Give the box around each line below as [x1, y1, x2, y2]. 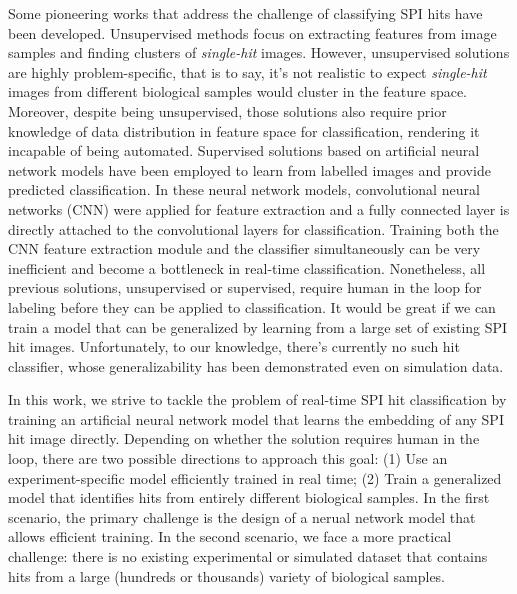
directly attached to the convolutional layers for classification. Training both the [8, 218, 499, 239]
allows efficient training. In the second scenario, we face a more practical [8, 526, 452, 547]
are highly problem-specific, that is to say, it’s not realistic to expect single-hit [8, 61, 487, 82]
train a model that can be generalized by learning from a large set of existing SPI [8, 316, 508, 337]
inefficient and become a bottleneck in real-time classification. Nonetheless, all [8, 257, 486, 278]
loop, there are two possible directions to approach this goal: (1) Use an [8, 448, 448, 469]
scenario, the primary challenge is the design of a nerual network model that [8, 506, 476, 527]
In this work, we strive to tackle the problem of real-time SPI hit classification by [8, 389, 507, 410]
